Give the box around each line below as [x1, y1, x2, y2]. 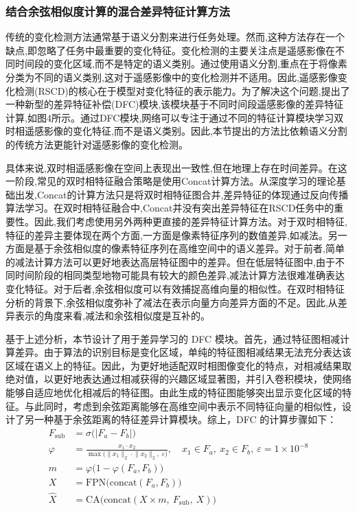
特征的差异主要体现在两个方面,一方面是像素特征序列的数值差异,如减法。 [5, 227, 328, 242]
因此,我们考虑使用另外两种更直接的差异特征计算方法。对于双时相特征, [34, 214, 347, 228]
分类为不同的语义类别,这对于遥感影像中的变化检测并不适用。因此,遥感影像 [5, 70, 338, 84]
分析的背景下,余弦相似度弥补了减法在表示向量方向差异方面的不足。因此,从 [5, 295, 338, 309]
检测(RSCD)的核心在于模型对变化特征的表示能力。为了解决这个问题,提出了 [14, 83, 350, 98]
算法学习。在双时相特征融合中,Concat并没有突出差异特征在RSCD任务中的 [5, 201, 334, 215]
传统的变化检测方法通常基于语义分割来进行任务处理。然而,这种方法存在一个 [5, 30, 345, 44]
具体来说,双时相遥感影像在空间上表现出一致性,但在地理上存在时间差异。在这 [5, 160, 347, 174]
